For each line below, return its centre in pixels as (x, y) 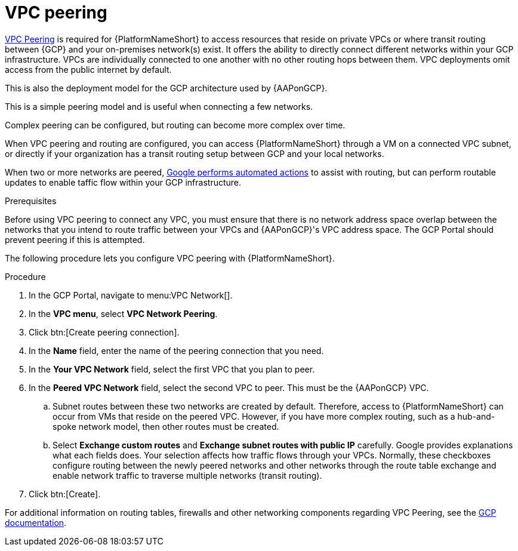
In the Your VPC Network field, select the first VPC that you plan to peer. (172, 369)
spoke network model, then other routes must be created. (166, 426)
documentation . (36, 522)
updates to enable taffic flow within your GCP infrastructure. (123, 182)
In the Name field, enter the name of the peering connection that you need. (176, 350)
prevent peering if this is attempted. (75, 239)
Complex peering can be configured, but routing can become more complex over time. (175, 125)
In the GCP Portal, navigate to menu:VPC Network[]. (131, 295)
